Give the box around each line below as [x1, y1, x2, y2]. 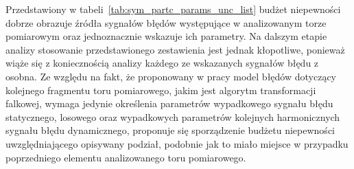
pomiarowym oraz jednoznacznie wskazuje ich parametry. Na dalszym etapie [5, 29, 327, 43]
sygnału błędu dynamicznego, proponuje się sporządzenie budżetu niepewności [5, 123, 335, 137]
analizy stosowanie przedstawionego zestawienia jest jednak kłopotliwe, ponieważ [5, 42, 345, 56]
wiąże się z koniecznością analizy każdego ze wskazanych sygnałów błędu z [5, 56, 319, 70]
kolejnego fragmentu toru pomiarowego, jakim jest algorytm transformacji [5, 82, 316, 97]
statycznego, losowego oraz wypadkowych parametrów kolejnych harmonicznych [5, 109, 340, 124]
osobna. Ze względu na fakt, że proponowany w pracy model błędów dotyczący [5, 69, 337, 83]
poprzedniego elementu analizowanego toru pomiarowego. [5, 150, 246, 164]
